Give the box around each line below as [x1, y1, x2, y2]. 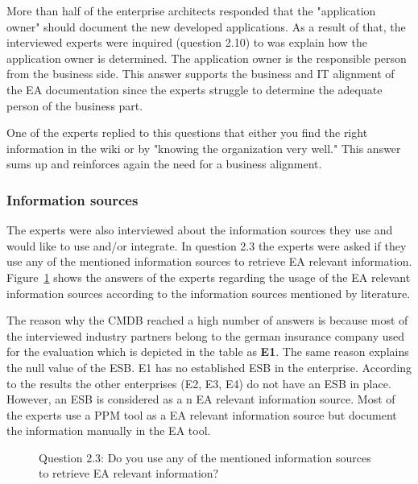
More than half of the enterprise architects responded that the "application [6, 2, 376, 19]
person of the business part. [6, 97, 143, 114]
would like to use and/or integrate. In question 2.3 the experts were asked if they [6, 237, 407, 254]
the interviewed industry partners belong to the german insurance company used [6, 327, 405, 344]
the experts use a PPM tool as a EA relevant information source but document [6, 406, 397, 423]
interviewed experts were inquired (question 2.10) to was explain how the [6, 34, 367, 51]
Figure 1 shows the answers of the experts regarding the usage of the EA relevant [6, 268, 411, 285]
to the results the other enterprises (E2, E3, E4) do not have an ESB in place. [6, 374, 391, 391]
